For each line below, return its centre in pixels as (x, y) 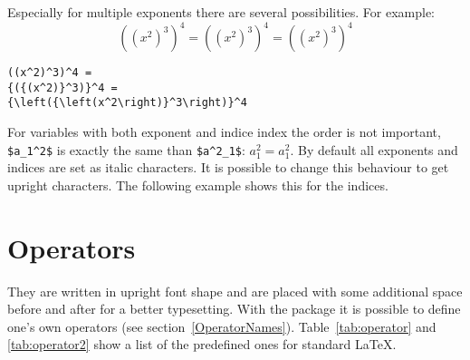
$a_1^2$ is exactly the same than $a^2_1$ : (126, 149)
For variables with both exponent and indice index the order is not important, (224, 132)
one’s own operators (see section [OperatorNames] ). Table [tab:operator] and (222, 326)
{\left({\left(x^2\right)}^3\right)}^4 (127, 103)
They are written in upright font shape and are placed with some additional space (235, 291)
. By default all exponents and (374, 149)
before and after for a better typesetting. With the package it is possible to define (234, 309)
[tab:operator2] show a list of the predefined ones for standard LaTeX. (202, 344)
